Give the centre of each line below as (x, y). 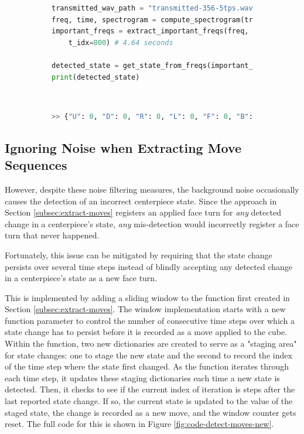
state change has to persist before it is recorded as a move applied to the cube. (146, 332)
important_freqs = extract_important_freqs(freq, (150, 31)
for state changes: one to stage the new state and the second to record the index (148, 355)
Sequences (36, 165)
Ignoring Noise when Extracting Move (123, 147)
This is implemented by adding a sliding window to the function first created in (147, 297)
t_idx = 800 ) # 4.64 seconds (121, 42)
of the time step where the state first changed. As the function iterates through (147, 366)
